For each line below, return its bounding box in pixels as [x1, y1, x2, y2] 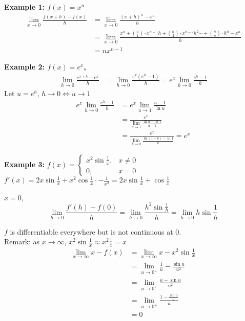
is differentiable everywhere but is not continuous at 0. [10, 226, 181, 237]
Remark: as [4, 236, 40, 247]
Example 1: [4, 2, 45, 12]
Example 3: [4, 158, 45, 169]
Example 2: [4, 61, 45, 72]
